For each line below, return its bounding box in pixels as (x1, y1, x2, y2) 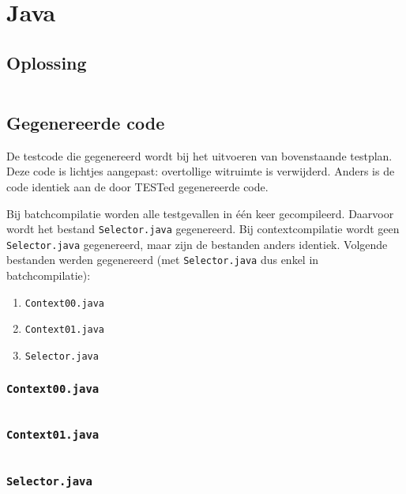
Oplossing (6, 50, 87, 74)
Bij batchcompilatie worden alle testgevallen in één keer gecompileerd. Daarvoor (6, 205, 394, 221)
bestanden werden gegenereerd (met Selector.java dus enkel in (6, 251, 319, 268)
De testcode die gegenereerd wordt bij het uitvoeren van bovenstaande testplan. (6, 147, 393, 164)
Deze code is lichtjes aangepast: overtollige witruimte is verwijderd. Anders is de (6, 163, 395, 179)
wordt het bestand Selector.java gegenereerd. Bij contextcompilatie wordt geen (6, 221, 400, 237)
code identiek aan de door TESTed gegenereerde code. (6, 178, 269, 194)
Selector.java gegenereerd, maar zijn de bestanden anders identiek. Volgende (6, 236, 388, 252)
